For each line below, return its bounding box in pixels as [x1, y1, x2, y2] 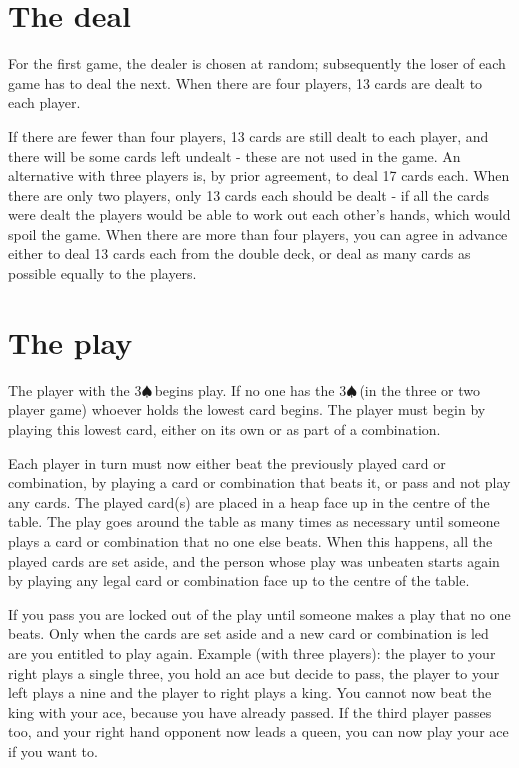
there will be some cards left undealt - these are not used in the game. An [8, 145, 461, 166]
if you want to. [8, 740, 98, 761]
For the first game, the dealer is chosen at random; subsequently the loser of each [8, 53, 506, 74]
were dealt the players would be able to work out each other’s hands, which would [8, 204, 511, 225]
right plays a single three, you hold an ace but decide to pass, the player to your [8, 662, 500, 683]
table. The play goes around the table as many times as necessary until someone [8, 511, 500, 532]
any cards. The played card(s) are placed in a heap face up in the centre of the [8, 491, 490, 512]
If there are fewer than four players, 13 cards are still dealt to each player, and [8, 125, 489, 146]
